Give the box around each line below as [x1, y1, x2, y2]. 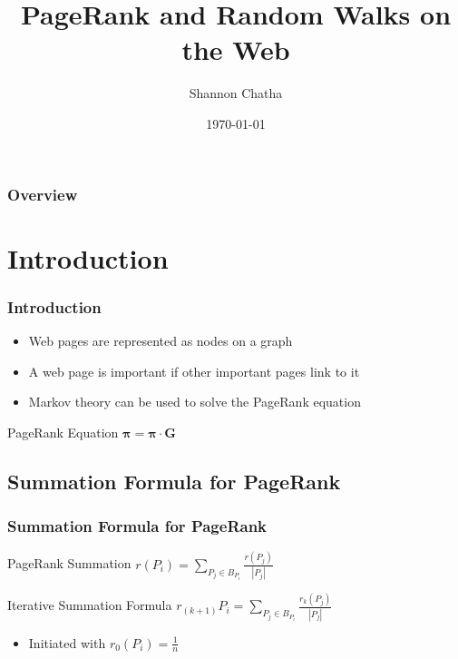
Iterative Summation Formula [7, 595, 172, 615]
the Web [181, 31, 290, 68]
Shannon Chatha [189, 84, 283, 103]
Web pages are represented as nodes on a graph [28, 331, 293, 350]
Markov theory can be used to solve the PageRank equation [28, 392, 361, 411]
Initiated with [28, 633, 106, 652]
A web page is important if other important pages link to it [28, 361, 360, 380]
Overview [7, 182, 78, 205]
